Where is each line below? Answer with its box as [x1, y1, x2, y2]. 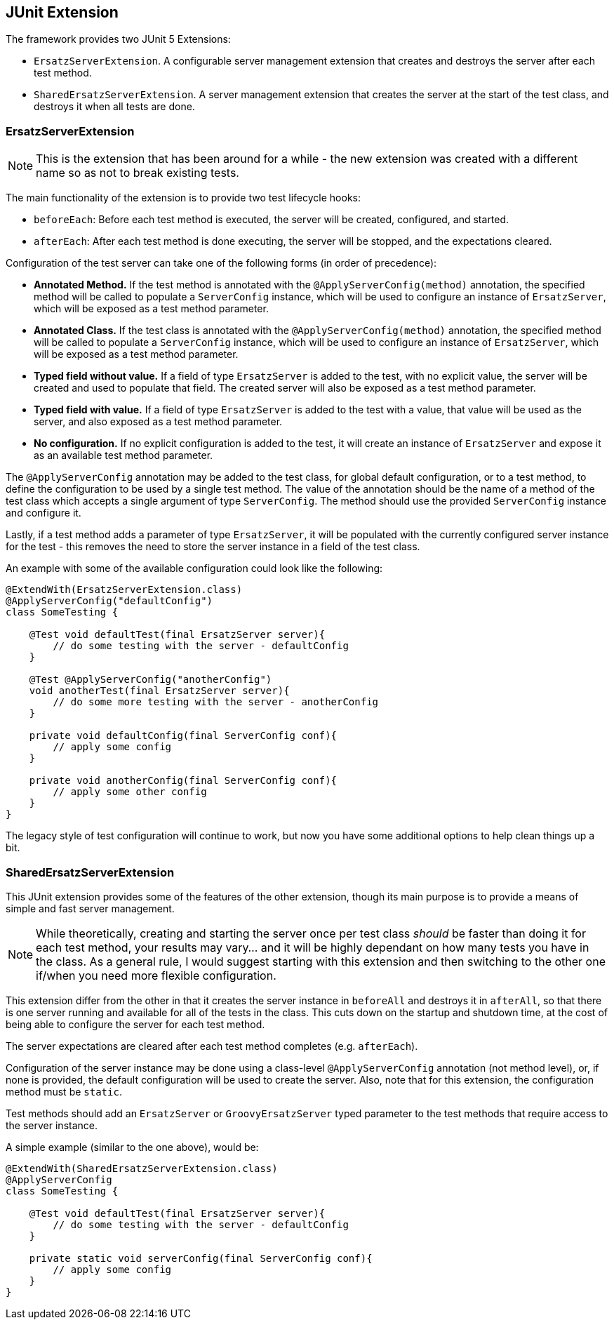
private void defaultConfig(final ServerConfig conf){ [29, 730, 338, 742]
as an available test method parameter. [34, 449, 213, 462]
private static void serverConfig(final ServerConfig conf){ [29, 1252, 373, 1264]
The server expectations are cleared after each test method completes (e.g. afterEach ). [6, 1039, 418, 1052]
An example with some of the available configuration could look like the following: [6, 562, 383, 575]
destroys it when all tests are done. [34, 100, 195, 113]
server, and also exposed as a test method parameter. [34, 415, 283, 428]
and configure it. [6, 507, 81, 519]
